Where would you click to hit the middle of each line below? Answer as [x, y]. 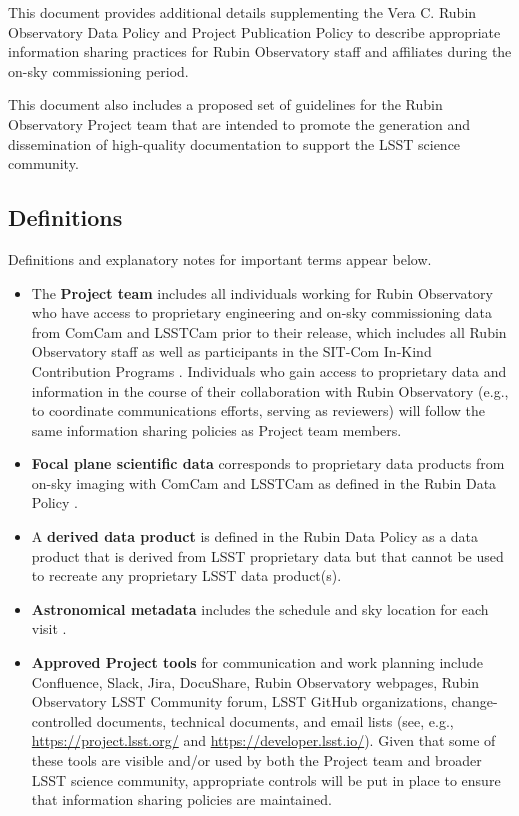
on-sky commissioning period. [98, 70]
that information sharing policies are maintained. [181, 799]
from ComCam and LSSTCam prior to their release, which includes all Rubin [269, 331]
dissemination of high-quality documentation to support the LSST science [234, 143]
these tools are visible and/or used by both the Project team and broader [256, 760]
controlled [62, 720]
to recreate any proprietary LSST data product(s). [186, 575]
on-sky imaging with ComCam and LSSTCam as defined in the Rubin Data [264, 482]
